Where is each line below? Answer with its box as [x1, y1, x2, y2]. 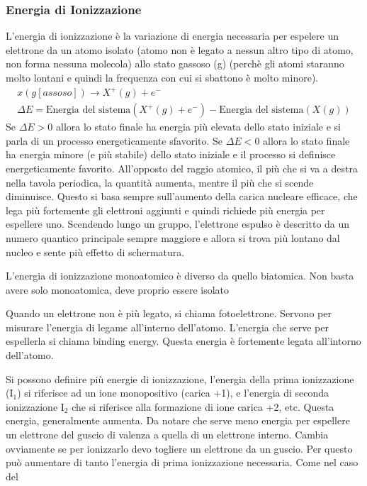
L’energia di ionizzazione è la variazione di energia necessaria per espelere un [6, 28, 339, 43]
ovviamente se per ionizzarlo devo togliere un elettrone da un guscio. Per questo [6, 441, 353, 455]
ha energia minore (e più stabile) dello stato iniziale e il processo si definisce [6, 147, 336, 162]
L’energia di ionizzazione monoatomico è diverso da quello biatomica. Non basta [6, 268, 354, 283]
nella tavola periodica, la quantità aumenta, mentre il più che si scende [6, 175, 314, 189]
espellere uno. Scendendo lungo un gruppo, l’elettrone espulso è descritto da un [6, 216, 350, 231]
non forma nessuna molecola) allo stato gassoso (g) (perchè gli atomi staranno [6, 56, 344, 71]
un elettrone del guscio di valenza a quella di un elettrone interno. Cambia [6, 427, 329, 442]
